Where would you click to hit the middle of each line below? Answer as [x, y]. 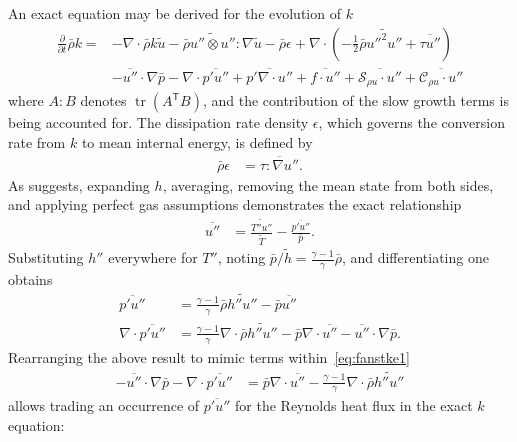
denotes [103, 100]
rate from [37, 141]
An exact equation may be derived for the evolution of [174, 13]
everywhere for [153, 257]
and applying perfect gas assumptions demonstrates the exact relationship [235, 204]
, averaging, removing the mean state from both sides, [328, 184]
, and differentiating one [415, 257]
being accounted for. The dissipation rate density [158, 122]
